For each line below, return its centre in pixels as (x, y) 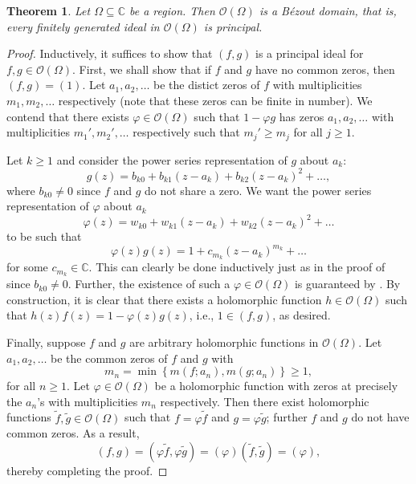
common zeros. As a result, (73, 433)
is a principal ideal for (310, 53)
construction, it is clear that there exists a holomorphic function (164, 299)
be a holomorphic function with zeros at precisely (276, 386)
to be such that (44, 236)
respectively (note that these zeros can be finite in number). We (215, 100)
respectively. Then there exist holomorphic (265, 401)
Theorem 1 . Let (49, 10)
